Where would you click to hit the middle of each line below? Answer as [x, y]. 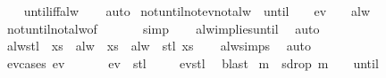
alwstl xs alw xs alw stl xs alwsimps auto [159, 46]
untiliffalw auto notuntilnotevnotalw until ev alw [197, 11]
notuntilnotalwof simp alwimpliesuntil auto [163, 28]
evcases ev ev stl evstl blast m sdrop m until [193, 62]
